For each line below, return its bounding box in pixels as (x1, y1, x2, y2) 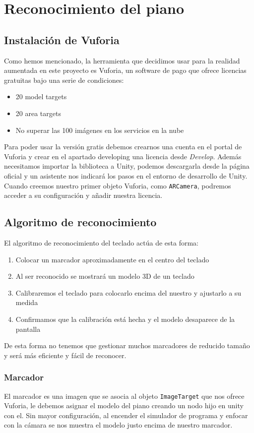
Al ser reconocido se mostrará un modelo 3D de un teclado (15, 271, 194, 281)
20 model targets (15, 91, 67, 102)
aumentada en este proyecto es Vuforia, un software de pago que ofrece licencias (4, 65, 247, 75)
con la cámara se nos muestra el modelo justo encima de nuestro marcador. (4, 420, 233, 430)
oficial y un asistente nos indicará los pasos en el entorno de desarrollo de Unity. (4, 170, 248, 181)
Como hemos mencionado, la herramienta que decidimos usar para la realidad (4, 55, 240, 65)
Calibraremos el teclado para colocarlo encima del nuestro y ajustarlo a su (15, 287, 242, 298)
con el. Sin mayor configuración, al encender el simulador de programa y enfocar (4, 410, 248, 420)
